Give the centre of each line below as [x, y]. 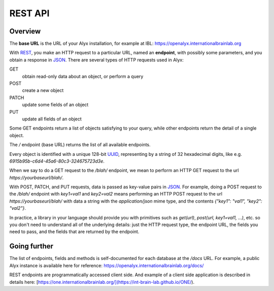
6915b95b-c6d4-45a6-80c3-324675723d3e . [57, 161]
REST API [29, 13]
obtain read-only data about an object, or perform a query [83, 76]
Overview [25, 31]
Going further [31, 246]
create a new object [43, 90]
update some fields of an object [55, 105]
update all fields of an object [52, 119]
